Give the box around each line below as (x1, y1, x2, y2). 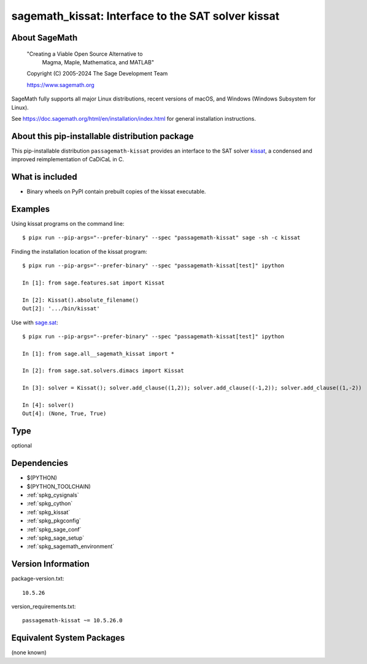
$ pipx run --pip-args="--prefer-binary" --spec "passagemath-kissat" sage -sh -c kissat (22, 234, 301, 242)
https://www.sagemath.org (26, 81, 95, 88)
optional (11, 442, 32, 449)
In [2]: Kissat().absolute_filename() (22, 296, 139, 303)
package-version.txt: (11, 575, 64, 582)
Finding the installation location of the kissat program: (11, 248, 147, 255)
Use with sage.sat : (11, 319, 58, 326)
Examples (11, 204, 50, 214)
